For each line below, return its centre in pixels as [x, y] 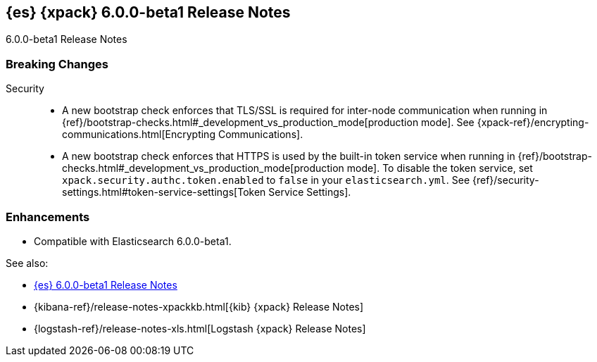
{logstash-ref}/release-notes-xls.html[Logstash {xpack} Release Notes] [200, 328]
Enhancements [48, 217]
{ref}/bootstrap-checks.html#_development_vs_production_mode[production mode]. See [268, 123]
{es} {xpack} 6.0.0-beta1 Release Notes [148, 12]
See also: [27, 263]
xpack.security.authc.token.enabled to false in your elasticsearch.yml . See [266, 180]
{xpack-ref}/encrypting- [533, 123]
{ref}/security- [505, 180]
